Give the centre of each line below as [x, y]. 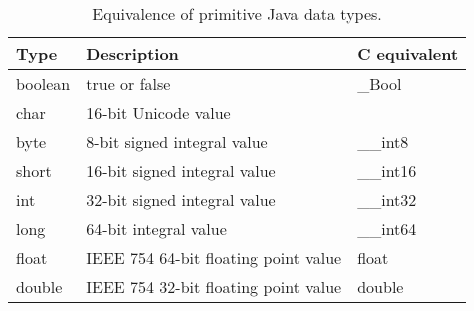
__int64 [387, 228]
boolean [43, 83]
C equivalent [408, 53]
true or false [128, 83]
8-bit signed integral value [177, 141]
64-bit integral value [156, 228]
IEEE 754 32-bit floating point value [214, 286]
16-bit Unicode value [158, 112]
